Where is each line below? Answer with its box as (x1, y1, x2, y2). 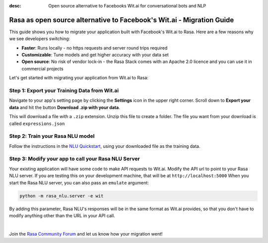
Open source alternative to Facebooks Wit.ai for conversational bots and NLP (48, 3, 206, 8)
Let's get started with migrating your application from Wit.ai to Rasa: (9, 75, 149, 81)
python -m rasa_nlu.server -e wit (19, 193, 104, 198)
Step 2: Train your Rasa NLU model (9, 133, 95, 140)
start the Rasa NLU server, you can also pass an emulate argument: (9, 180, 149, 185)
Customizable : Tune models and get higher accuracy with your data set (21, 52, 169, 58)
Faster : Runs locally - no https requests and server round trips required (21, 45, 168, 51)
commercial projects (21, 65, 64, 71)
